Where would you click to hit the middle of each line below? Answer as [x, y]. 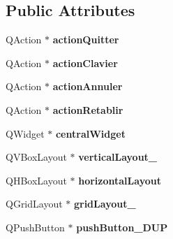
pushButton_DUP [122, 227]
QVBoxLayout [36, 157]
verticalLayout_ [118, 157]
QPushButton [35, 227]
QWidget [25, 133]
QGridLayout [34, 204]
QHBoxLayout [36, 180]
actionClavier [85, 63]
